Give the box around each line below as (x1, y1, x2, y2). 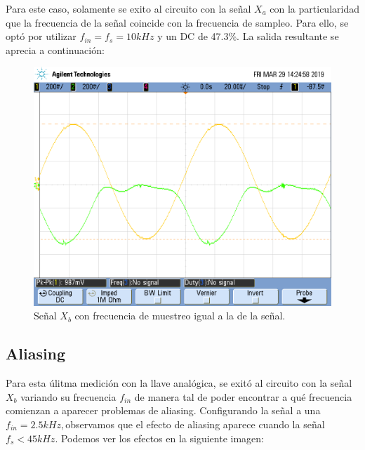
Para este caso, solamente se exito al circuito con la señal (6, 1, 251, 15)
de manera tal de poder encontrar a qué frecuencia (134, 389, 352, 404)
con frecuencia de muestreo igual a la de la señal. (74, 308, 286, 323)
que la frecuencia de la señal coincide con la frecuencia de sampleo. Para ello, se (6, 15, 349, 29)
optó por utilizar (6, 29, 77, 44)
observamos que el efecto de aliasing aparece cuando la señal (65, 416, 325, 431)
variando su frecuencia (20, 389, 117, 404)
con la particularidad (270, 1, 359, 15)
